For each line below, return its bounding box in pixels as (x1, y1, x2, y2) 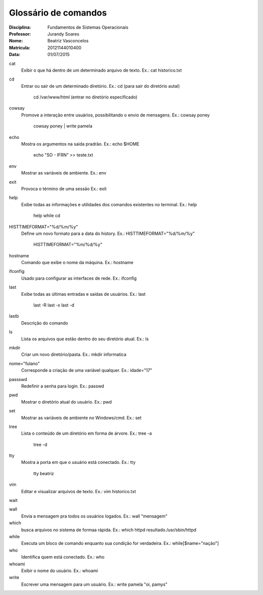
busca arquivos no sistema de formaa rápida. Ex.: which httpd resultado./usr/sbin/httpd (21, 527, 197, 533)
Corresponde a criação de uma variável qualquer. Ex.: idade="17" (21, 367, 152, 373)
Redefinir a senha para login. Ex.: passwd (21, 383, 104, 389)
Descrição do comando (21, 320, 68, 326)
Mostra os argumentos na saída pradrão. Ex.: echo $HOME (21, 141, 140, 147)
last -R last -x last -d (33, 302, 75, 308)
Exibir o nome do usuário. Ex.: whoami (21, 568, 98, 574)
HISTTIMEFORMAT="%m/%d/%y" (33, 242, 102, 248)
